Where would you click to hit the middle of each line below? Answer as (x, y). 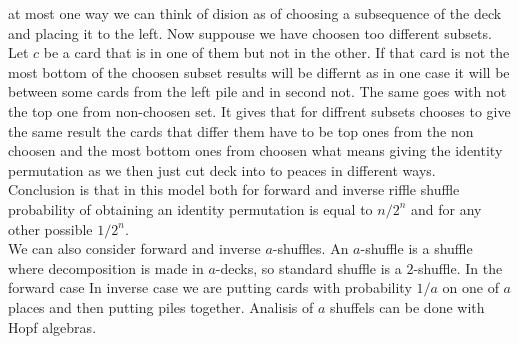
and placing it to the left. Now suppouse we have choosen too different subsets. (250, 32)
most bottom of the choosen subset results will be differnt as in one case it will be (259, 71)
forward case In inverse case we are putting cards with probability (210, 287)
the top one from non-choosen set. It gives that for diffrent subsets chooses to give (259, 110)
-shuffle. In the (458, 267)
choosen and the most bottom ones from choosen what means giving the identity (255, 150)
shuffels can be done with (407, 306)
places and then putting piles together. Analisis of (161, 306)
